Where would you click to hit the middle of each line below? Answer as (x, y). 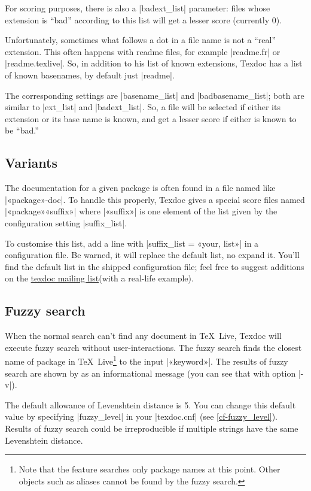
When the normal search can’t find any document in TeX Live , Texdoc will (143, 336)
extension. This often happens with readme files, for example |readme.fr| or (143, 51)
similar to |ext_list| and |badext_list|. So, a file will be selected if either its (143, 107)
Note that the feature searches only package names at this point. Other (150, 469)
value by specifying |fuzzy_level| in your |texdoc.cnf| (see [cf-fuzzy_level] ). (141, 416)
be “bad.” (22, 130)
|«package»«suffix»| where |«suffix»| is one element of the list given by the (141, 211)
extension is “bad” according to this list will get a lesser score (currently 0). (144, 19)
